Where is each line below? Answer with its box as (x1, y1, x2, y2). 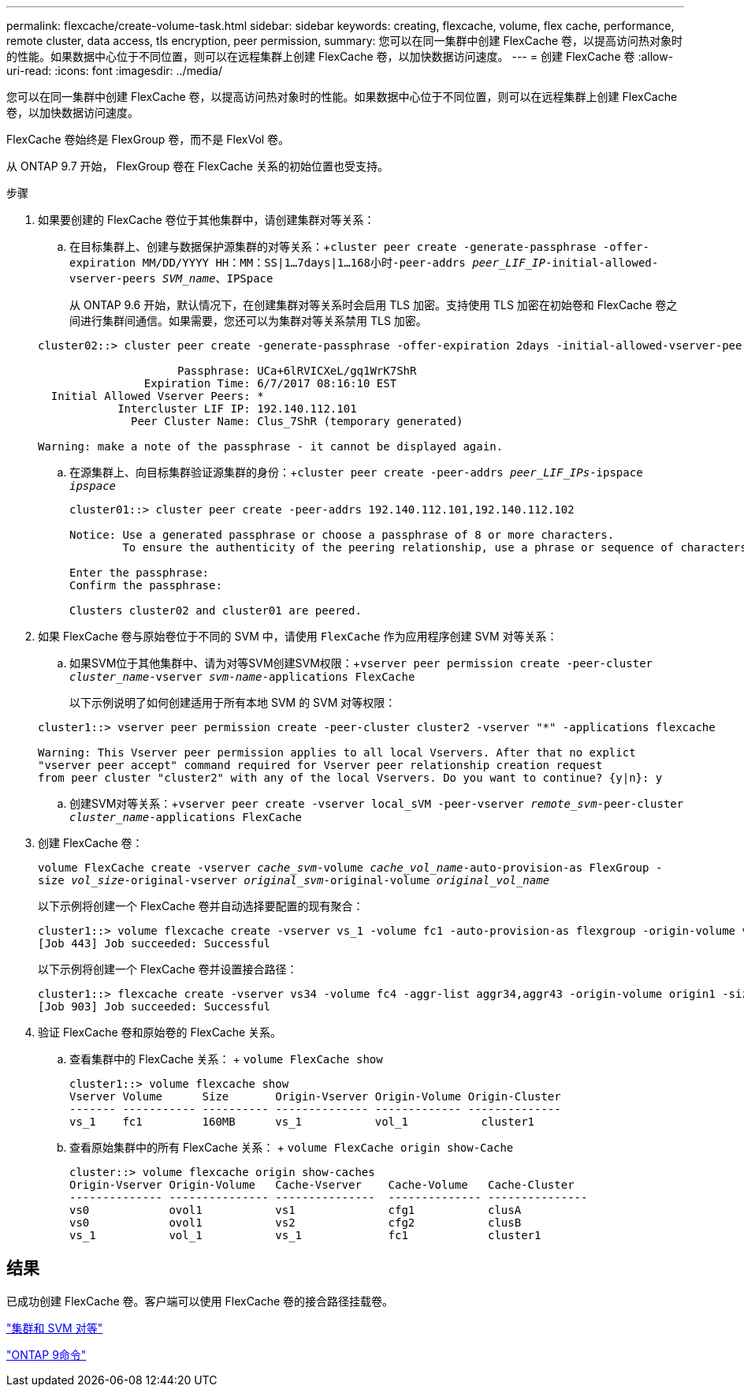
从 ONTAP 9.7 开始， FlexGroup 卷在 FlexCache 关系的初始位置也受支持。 (6, 159, 389, 173)
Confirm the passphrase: (69, 579, 222, 592)
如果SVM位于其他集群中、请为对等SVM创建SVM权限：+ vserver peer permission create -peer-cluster (69, 656, 653, 670)
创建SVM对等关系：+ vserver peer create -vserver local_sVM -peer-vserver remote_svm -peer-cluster (69, 797, 684, 810)
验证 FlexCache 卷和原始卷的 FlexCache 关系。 (38, 1025, 282, 1039)
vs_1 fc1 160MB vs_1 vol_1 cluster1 (69, 1115, 535, 1128)
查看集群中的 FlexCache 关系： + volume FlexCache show (69, 1052, 383, 1066)
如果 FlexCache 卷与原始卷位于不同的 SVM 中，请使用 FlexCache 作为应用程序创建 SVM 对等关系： (38, 629, 558, 643)
